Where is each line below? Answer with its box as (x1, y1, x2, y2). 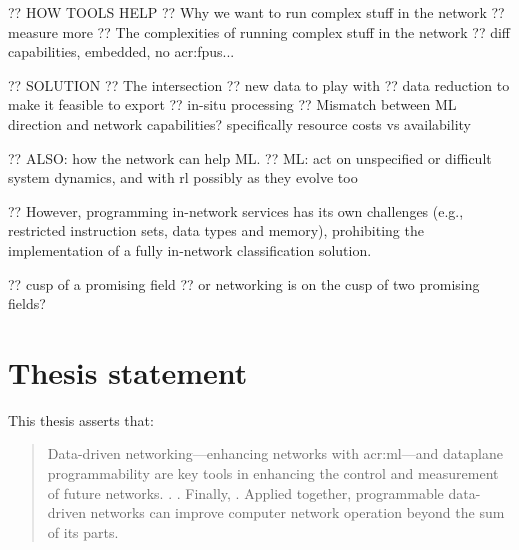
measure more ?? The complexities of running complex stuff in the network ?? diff (8, 21, 510, 42)
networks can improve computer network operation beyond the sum (90, 502, 505, 523)
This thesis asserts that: (8, 409, 154, 430)
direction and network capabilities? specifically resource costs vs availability (8, 113, 471, 134)
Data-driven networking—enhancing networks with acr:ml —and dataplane (47, 443, 503, 464)
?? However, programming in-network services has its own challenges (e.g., (8, 200, 464, 221)
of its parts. (47, 521, 119, 542)
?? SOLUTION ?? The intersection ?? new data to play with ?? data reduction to (8, 74, 510, 95)
